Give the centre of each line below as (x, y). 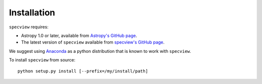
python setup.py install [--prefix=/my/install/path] (83, 71)
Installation (32, 12)
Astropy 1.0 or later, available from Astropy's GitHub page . (79, 36)
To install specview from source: (42, 60)
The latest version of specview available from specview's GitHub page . (93, 42)
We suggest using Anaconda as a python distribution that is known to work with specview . (100, 51)
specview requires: (29, 27)
